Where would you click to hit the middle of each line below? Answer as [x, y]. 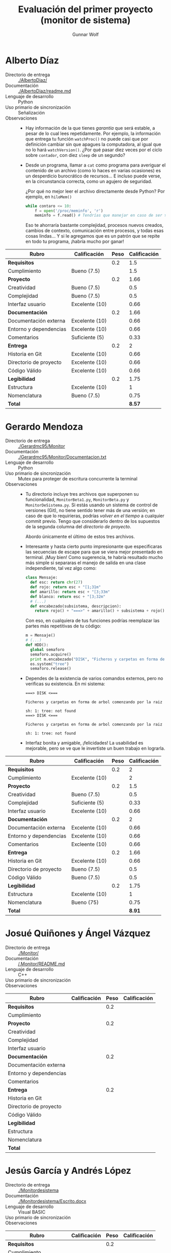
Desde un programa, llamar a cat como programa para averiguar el [95, 165]
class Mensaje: [41, 578]
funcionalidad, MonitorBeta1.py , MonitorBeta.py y [77, 500]
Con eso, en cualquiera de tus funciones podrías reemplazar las [92, 621]
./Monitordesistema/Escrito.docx [52, 1201]
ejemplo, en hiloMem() [49, 196]
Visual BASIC [32, 1212]
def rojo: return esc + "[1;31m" [66, 587]
